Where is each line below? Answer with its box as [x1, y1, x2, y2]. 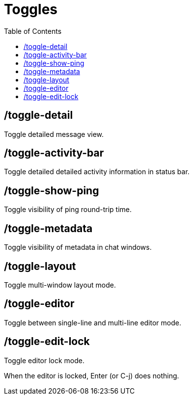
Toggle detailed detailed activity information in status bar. [4, 167, 190, 176]
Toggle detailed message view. [4, 130, 104, 138]
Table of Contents [4, 27, 62, 35]
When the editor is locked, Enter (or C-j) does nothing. [4, 371, 179, 380]
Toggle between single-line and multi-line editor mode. [4, 318, 181, 327]
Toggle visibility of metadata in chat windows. [4, 243, 152, 252]
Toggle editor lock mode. [4, 356, 85, 365]
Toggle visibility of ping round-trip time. [4, 205, 132, 214]
